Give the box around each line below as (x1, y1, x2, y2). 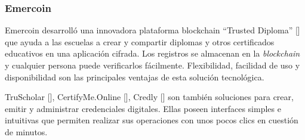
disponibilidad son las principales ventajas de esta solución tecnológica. (5, 70, 264, 83)
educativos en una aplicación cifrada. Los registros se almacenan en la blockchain (5, 47, 300, 60)
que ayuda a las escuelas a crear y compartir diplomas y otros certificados (5, 35, 275, 48)
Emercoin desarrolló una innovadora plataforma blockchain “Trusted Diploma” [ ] (5, 24, 300, 36)
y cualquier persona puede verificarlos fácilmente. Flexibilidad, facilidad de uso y (5, 59, 300, 71)
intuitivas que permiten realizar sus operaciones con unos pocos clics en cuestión (5, 114, 298, 126)
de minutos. (5, 125, 48, 138)
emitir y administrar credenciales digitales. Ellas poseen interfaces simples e (5, 102, 281, 114)
